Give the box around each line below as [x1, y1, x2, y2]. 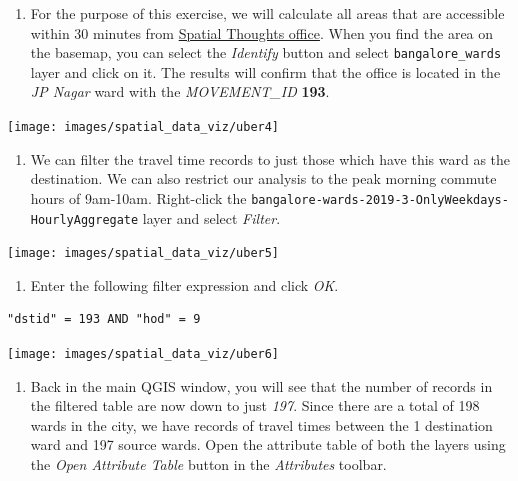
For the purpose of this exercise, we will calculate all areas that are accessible [30, 3, 505, 23]
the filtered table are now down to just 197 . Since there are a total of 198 [30, 395, 480, 416]
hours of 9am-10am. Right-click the [30, 187, 247, 208]
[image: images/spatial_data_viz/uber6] [7, 347, 280, 362]
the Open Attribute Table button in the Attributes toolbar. [30, 454, 387, 475]
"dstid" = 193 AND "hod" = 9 [7, 312, 201, 327]
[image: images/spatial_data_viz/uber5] [7, 246, 280, 261]
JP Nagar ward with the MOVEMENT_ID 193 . [30, 81, 330, 102]
